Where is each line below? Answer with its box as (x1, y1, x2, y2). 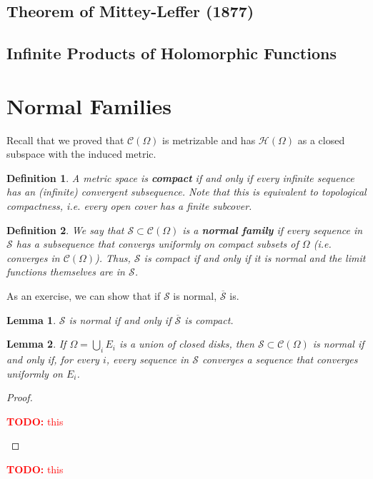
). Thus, (95, 250, 131, 265)
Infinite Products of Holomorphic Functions (6, 42, 337, 64)
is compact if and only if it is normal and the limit (144, 250, 366, 265)
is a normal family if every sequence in (182, 222, 363, 237)
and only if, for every (6, 352, 99, 367)
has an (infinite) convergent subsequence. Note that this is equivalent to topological (6, 184, 367, 199)
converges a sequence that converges (202, 352, 358, 367)
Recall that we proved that (6, 132, 124, 147)
